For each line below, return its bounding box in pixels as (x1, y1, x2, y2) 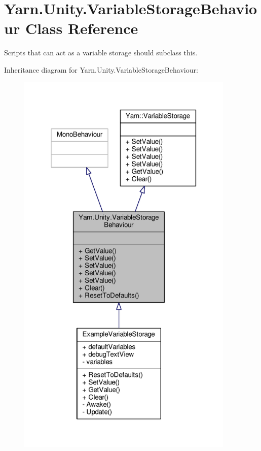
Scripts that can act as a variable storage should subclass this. (4, 47, 198, 58)
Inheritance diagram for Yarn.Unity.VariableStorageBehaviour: (4, 64, 198, 75)
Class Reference (25, 18, 138, 39)
